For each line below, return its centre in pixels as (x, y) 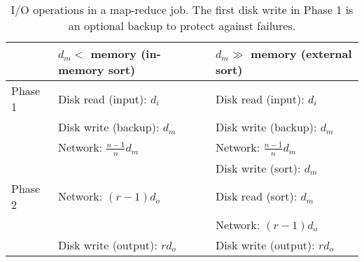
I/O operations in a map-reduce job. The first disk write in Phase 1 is (182, 9)
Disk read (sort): (257, 196)
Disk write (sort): (258, 168)
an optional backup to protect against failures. (182, 26)
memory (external (301, 53)
